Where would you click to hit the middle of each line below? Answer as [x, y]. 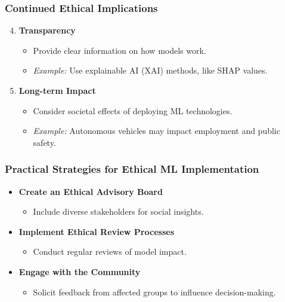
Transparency [47, 30]
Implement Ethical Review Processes [96, 231]
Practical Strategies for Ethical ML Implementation [132, 169]
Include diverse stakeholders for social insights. [118, 211]
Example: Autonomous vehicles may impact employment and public [157, 131]
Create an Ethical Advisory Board [91, 191]
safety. [44, 142]
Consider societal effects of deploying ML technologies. [133, 110]
